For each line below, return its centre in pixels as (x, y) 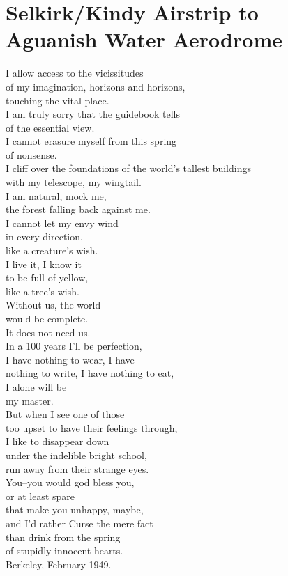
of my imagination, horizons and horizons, (96, 86)
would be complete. (47, 318)
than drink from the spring (63, 537)
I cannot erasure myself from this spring (91, 141)
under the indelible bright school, (76, 454)
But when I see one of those (65, 414)
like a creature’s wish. (52, 250)
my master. (30, 400)
